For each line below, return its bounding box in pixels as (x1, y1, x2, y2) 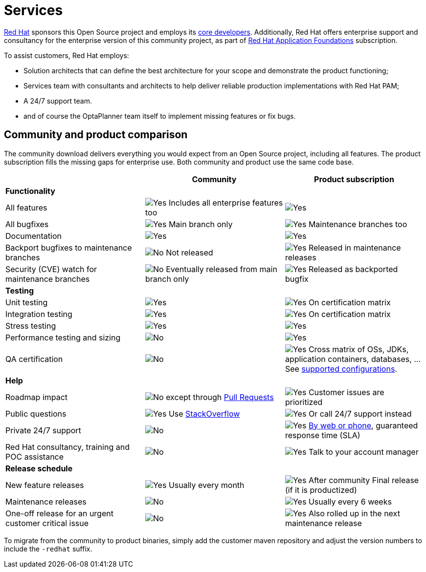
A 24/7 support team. (23, 96, 92, 105)
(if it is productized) (285, 485, 357, 495)
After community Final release (308, 475, 419, 485)
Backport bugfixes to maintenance (5, 242, 132, 253)
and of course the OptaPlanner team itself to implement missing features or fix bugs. (23, 111, 296, 120)
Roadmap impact (5, 392, 68, 402)
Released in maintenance (308, 242, 401, 253)
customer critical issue (5, 518, 89, 528)
